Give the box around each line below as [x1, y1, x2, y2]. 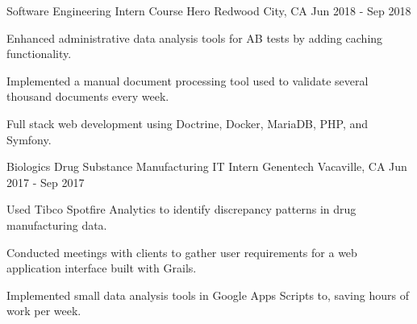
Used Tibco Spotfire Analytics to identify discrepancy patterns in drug [6, 201, 357, 218]
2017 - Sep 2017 [6, 173, 85, 190]
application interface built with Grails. [6, 260, 197, 276]
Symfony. [6, 131, 52, 147]
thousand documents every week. [6, 88, 169, 105]
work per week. [6, 302, 81, 319]
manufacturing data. [6, 216, 107, 233]
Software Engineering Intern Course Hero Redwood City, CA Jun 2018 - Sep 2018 [6, 2, 411, 19]
